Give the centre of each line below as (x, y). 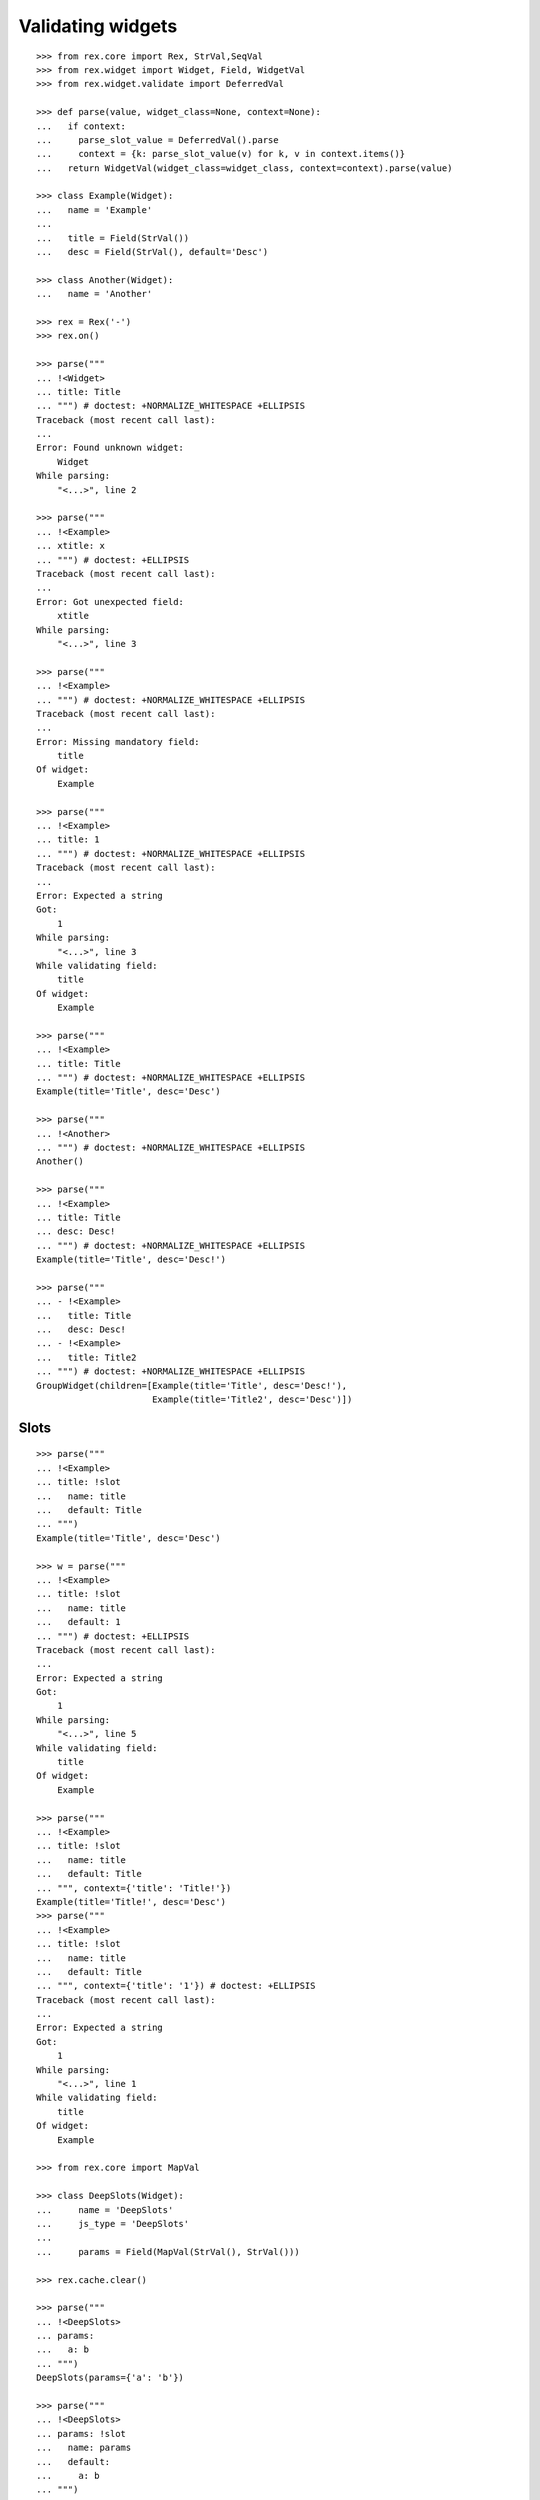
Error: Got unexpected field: (110, 601)
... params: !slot (81, 2433)
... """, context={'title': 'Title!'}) (134, 1888)
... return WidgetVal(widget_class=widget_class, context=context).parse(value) (244, 168)
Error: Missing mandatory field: (118, 741)
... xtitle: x (70, 546)
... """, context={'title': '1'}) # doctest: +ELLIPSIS (176, 1986)
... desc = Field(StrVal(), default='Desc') (152, 252)
